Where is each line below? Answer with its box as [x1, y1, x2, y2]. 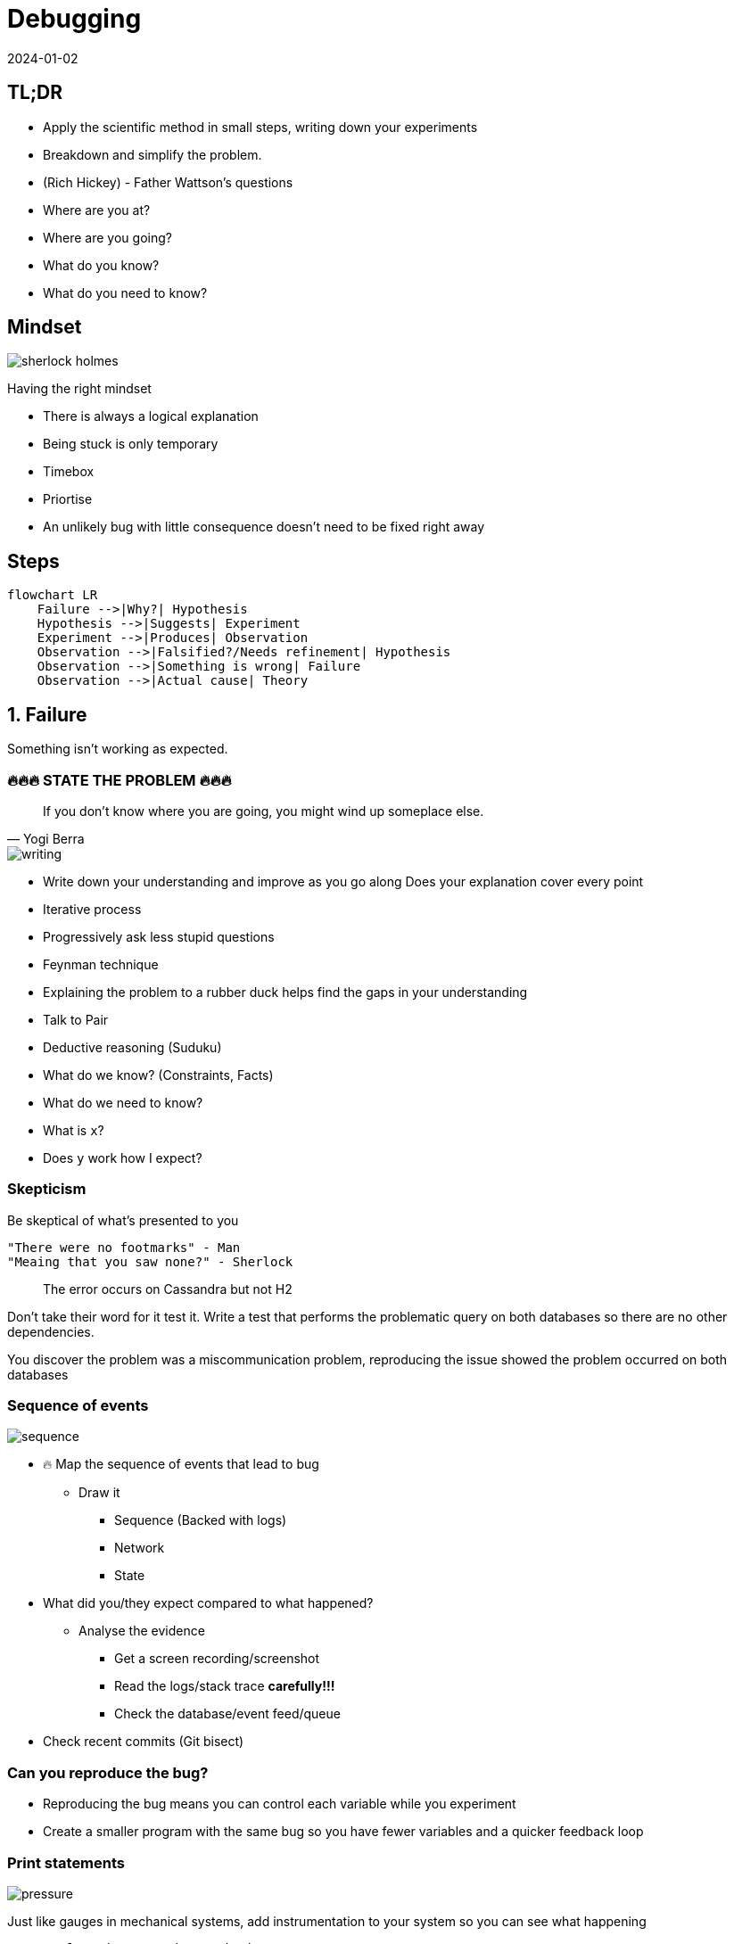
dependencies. [7, 1323, 95, 1339]
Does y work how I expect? [43, 1149, 202, 1166]
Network [114, 1540, 165, 1556]
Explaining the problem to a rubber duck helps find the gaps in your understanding [43, 984, 528, 1000]
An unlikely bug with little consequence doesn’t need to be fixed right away [43, 519, 485, 535]
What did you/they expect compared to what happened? [43, 1595, 374, 1611]
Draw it [78, 1485, 120, 1501]
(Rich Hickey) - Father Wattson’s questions [43, 174, 293, 190]
